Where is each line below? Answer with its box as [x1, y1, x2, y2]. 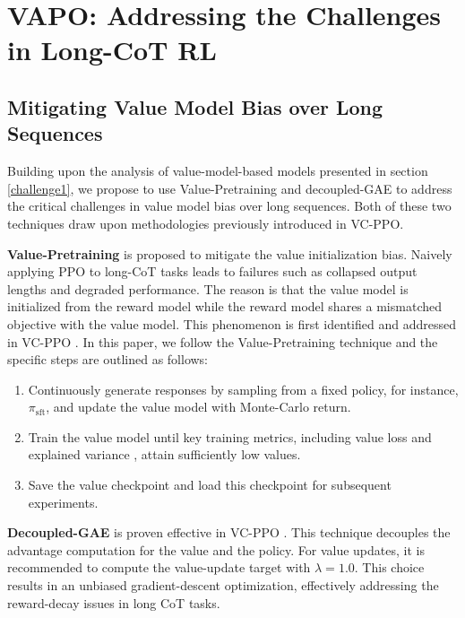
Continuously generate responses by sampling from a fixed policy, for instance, [28, 379, 459, 398]
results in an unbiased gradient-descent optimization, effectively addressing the [7, 576, 439, 595]
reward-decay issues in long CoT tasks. [7, 593, 220, 612]
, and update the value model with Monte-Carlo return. [46, 397, 351, 416]
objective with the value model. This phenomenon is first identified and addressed [7, 314, 456, 333]
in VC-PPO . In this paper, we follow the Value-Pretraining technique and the [7, 332, 438, 351]
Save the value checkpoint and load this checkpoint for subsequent [28, 475, 392, 494]
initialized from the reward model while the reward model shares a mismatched [7, 297, 442, 316]
